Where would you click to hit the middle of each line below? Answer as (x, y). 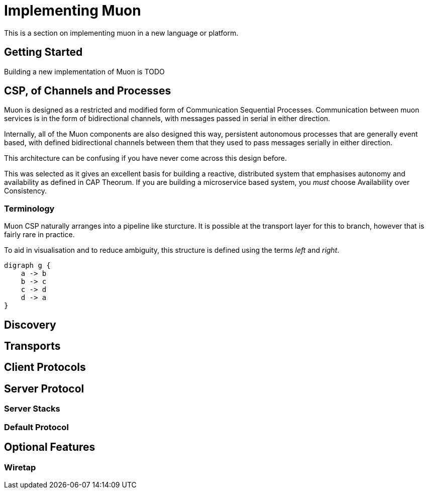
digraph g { (27, 266)
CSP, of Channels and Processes (88, 91)
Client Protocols (45, 367)
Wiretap (20, 467)
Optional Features (50, 447)
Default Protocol (36, 427)
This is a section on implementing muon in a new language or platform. (121, 33)
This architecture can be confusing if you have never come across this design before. (146, 158)
